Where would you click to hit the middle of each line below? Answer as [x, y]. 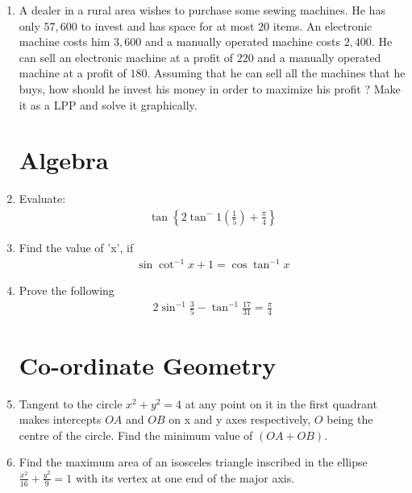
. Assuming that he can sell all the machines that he [276, 73]
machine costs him [65, 41]
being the [350, 419]
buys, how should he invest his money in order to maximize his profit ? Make [210, 88]
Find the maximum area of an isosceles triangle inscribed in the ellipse [193, 462]
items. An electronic [323, 25]
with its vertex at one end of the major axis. [185, 477]
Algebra [64, 160]
